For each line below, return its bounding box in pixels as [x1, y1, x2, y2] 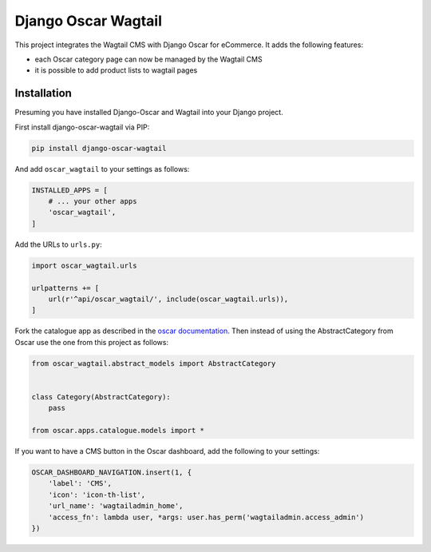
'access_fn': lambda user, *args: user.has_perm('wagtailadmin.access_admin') [48, 512, 365, 522]
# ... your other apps [48, 197, 137, 205]
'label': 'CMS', [48, 479, 112, 488]
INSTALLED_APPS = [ [31, 185, 108, 195]
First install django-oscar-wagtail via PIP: [14, 122, 150, 132]
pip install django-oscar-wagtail [31, 144, 167, 153]
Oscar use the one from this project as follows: [14, 337, 169, 347]
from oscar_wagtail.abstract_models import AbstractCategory [31, 359, 276, 367]
